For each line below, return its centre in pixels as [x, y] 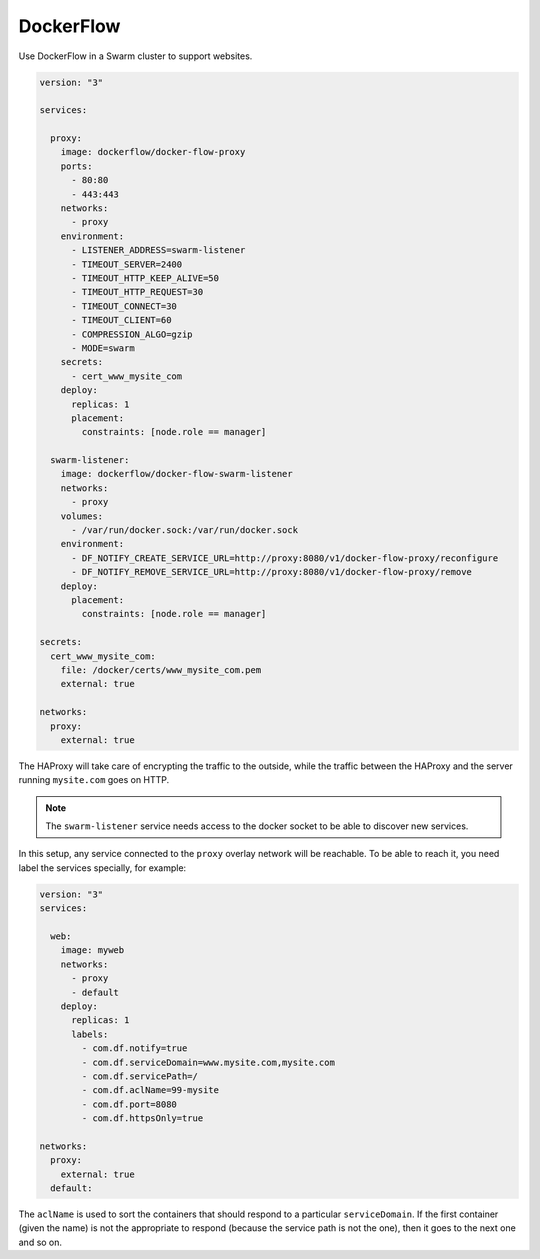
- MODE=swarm [103, 348]
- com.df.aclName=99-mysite [150, 1090]
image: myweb [92, 950]
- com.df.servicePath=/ [140, 1076]
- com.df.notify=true [134, 1048]
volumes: [82, 516]
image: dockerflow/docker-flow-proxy [153, 152]
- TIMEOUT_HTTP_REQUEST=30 [137, 292]
